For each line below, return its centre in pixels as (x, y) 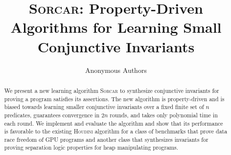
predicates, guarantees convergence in (52, 115)
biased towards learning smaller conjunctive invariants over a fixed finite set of (104, 107)
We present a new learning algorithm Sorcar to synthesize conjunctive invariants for (112, 90)
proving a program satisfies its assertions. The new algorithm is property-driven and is (114, 99)
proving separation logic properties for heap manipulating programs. (91, 147)
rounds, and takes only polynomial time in (164, 115)
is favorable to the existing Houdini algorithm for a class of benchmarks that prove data (116, 131)
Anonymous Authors (116, 70)
